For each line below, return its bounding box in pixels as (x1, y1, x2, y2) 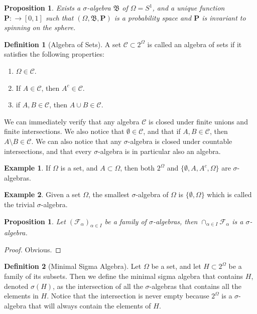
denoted (4, 280, 29, 291)
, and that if (143, 126, 181, 136)
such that (45, 12, 74, 23)
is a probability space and (114, 12, 192, 23)
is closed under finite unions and (149, 116, 248, 126)
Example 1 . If (4, 163, 51, 173)
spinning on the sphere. (4, 22, 76, 33)
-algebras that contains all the (149, 280, 241, 291)
